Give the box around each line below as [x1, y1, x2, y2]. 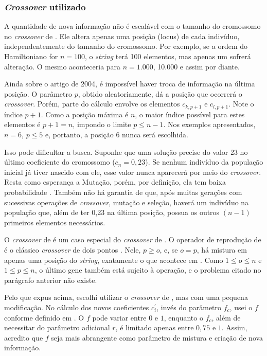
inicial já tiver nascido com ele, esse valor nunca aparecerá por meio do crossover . [4, 166, 261, 177]
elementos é [4, 119, 41, 130]
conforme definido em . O [4, 312, 84, 323]
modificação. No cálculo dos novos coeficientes [4, 301, 149, 312]
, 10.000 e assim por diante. [153, 61, 240, 72]
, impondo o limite [73, 119, 131, 130]
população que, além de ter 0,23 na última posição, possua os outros [4, 207, 220, 218]
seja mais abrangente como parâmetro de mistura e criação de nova [51, 332, 263, 343]
